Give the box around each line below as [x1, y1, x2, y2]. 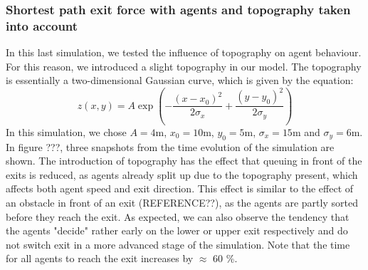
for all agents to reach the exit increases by [6, 251, 194, 266]
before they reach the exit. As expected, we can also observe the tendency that [6, 209, 349, 224]
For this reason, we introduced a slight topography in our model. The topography [6, 58, 362, 73]
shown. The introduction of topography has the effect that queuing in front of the [6, 153, 362, 168]
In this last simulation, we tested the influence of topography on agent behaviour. [6, 45, 362, 60]
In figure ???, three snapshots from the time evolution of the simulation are [6, 139, 335, 154]
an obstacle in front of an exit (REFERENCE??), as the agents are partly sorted [6, 195, 358, 210]
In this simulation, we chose [6, 124, 127, 139]
